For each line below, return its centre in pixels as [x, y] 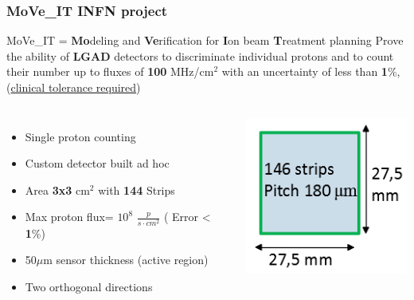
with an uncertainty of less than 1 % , [311, 71]
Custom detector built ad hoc [97, 163]
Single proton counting [80, 136]
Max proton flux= [69, 217]
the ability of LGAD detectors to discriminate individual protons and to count [200, 55]
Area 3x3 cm [57, 189]
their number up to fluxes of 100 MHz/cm [110, 71]
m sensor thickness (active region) [126, 260]
